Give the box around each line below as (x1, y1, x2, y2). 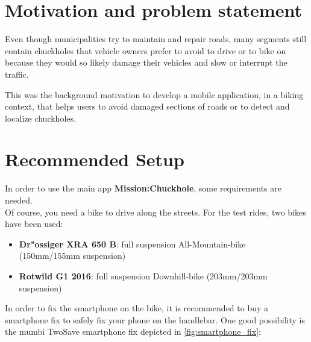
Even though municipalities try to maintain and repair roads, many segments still (5, 33, 307, 45)
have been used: (5, 217, 63, 230)
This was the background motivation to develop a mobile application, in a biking (5, 88, 304, 101)
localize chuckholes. (5, 111, 76, 124)
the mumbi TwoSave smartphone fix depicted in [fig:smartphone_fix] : (5, 325, 261, 338)
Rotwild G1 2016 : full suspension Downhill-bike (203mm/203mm (19, 269, 268, 282)
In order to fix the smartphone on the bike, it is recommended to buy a (5, 302, 269, 314)
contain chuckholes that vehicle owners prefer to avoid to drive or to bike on (5, 44, 286, 57)
